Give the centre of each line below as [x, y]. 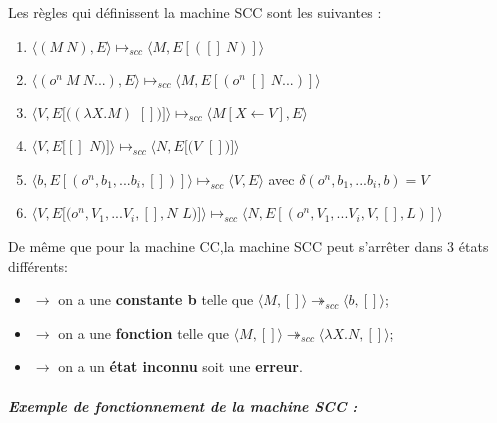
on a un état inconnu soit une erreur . [180, 366]
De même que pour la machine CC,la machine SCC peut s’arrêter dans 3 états [248, 245]
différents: [38, 265]
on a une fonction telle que [143, 332]
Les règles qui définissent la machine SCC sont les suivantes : [195, 12]
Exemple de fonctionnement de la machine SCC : [183, 405]
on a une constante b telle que [156, 299]
